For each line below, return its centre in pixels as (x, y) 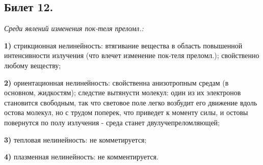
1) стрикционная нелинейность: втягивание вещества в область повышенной (123, 45)
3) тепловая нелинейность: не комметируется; (75, 139)
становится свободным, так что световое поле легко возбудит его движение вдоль (131, 102)
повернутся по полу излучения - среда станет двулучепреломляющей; (112, 122)
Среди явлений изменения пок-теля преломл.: (74, 28)
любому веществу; (33, 65)
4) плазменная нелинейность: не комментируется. (81, 157)
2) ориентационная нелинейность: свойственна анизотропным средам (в (116, 82)
